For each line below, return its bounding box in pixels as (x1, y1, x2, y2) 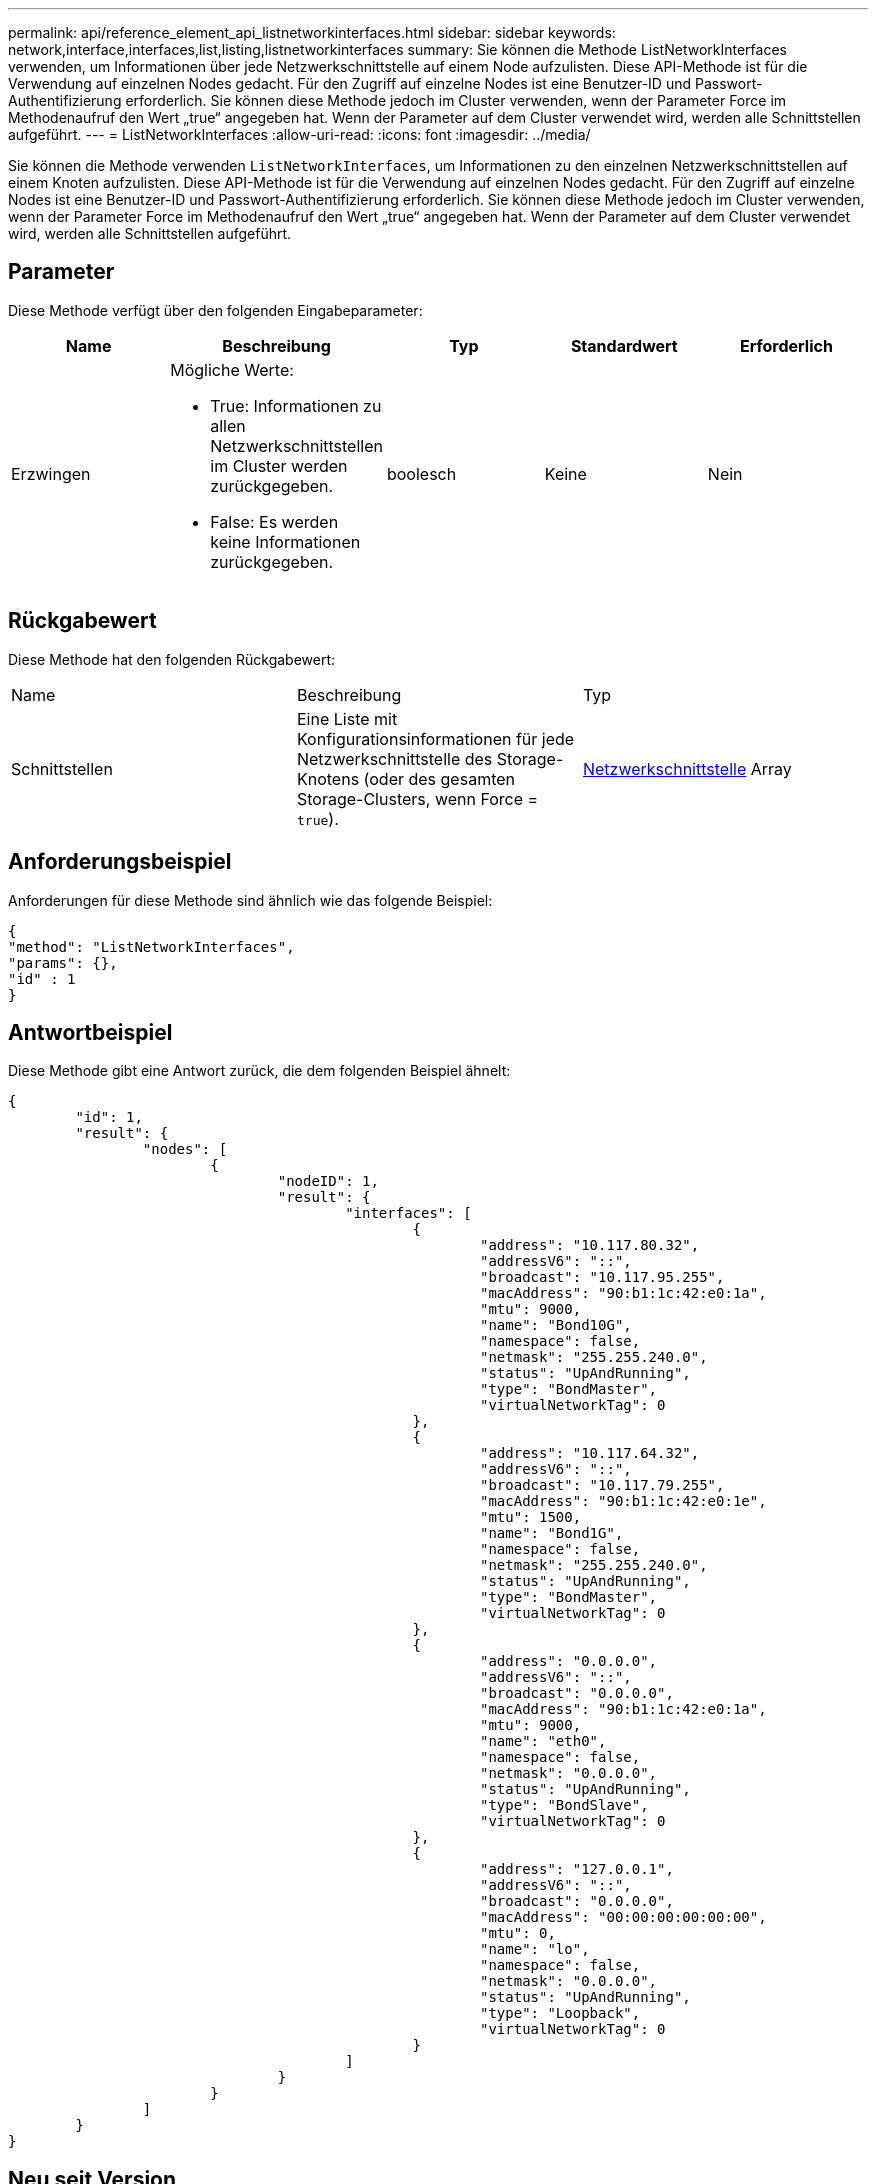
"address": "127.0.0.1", (480, 1861, 674, 1878)
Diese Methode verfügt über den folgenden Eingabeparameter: (8, 301, 423, 319)
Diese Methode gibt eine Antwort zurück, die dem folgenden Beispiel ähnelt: (8, 1062, 511, 1080)
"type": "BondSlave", (480, 1797, 649, 1814)
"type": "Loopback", (480, 2005, 641, 2022)
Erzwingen (11, 463, 91, 484)
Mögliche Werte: (170, 359, 294, 380)
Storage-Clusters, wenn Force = (296, 788, 539, 809)
